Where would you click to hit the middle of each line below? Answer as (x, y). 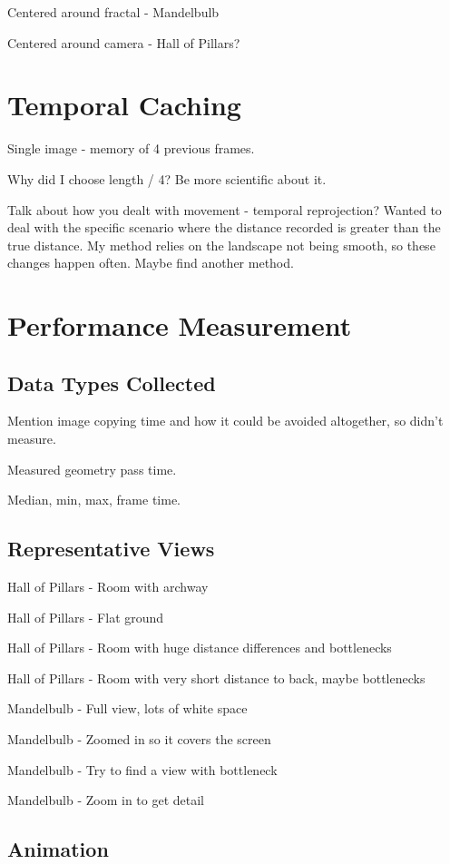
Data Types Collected (112, 383)
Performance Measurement (180, 325)
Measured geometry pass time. (92, 469)
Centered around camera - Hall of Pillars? (124, 42)
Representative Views (111, 549)
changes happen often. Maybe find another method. (151, 263)
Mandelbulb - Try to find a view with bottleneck (142, 769)
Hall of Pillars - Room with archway (108, 587)
